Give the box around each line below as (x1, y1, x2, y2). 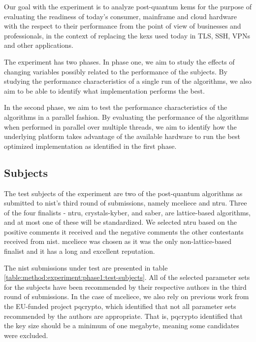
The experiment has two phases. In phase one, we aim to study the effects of (4, 56, 235, 67)
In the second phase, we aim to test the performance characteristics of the (4, 102, 227, 112)
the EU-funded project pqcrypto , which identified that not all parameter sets (4, 301, 236, 311)
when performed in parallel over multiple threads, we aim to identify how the (4, 121, 237, 132)
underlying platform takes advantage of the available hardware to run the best (4, 131, 240, 141)
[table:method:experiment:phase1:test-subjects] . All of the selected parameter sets (4, 272, 250, 282)
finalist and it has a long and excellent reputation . (4, 246, 155, 256)
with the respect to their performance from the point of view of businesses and (4, 21, 241, 31)
